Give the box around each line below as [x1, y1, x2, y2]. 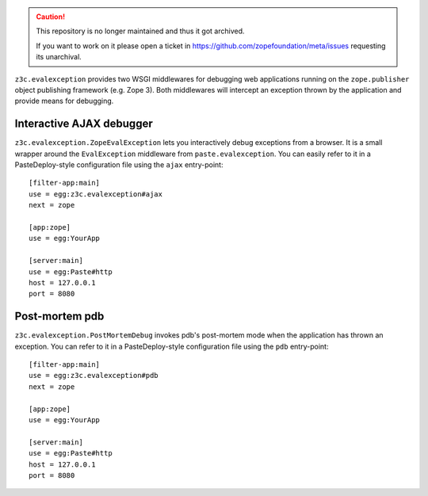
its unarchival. [36, 52, 82, 62]
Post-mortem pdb [14, 310, 105, 323]
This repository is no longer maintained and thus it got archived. [36, 26, 245, 36]
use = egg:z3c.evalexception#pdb [29, 371, 159, 380]
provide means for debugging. [14, 96, 114, 106]
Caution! [36, 12, 66, 21]
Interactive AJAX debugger [14, 117, 154, 131]
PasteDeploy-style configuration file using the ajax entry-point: [14, 160, 224, 170]
